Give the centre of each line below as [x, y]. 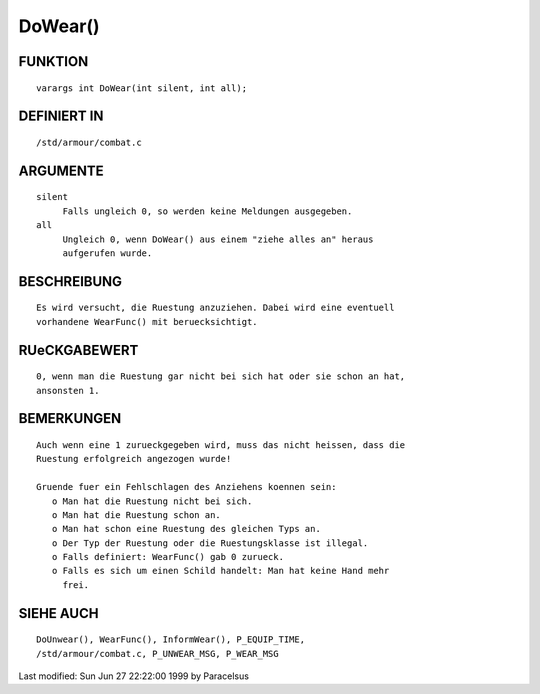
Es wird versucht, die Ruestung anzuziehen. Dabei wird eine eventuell [215, 308]
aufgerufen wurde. [107, 253]
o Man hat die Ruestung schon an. [136, 514]
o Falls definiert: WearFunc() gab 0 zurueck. [168, 557]
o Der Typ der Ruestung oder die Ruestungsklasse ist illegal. [210, 543]
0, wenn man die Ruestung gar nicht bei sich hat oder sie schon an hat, [221, 376]
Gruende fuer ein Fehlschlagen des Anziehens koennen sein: [186, 487]
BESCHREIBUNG [70, 281]
